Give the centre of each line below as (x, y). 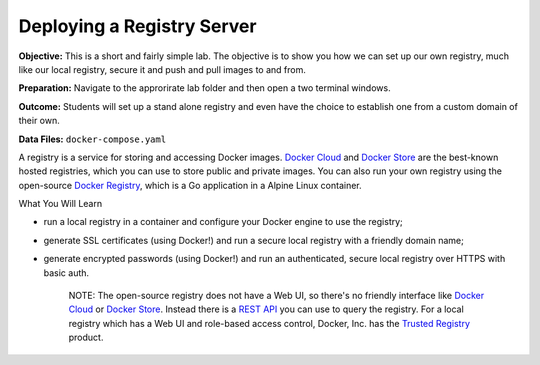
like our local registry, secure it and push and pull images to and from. (162, 69)
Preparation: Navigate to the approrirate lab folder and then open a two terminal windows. (204, 88)
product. (86, 337)
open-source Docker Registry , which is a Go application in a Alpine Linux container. (190, 185)
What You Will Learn (60, 204)
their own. (39, 121)
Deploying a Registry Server (137, 26)
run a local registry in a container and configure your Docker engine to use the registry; (223, 222)
